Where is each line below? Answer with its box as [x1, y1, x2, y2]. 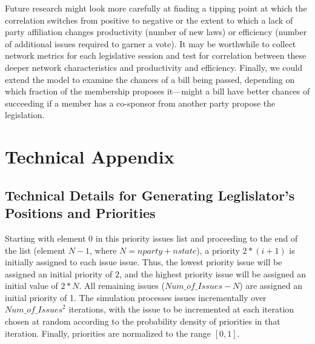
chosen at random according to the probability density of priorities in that [5, 315, 280, 328]
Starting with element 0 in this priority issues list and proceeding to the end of [5, 231, 298, 244]
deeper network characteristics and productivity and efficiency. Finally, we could [5, 61, 302, 73]
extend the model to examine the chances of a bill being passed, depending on [5, 73, 295, 85]
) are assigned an [239, 279, 302, 292]
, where [90, 243, 117, 256]
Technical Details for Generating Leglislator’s [5, 185, 295, 204]
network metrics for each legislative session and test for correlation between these [5, 49, 307, 62]
